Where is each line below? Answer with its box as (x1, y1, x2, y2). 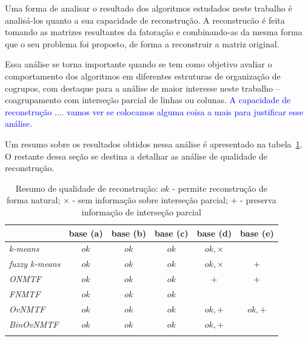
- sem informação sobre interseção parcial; (72, 194, 228, 206)
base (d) (196, 226, 232, 239)
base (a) (69, 226, 103, 239)
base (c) (155, 226, 189, 239)
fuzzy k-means (9, 257, 61, 270)
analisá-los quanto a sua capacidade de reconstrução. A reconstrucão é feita (5, 13, 285, 26)
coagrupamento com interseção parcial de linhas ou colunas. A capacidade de (5, 93, 291, 106)
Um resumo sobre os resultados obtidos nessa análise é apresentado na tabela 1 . (5, 137, 303, 150)
